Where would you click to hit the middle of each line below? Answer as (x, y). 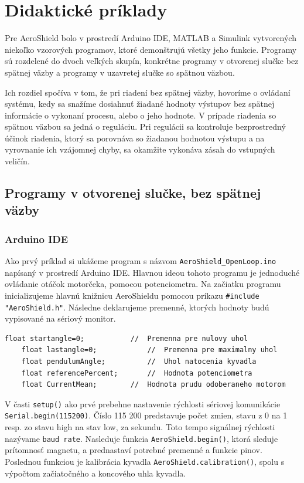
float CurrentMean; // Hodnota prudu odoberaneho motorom (153, 385)
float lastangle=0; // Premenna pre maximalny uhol (149, 350)
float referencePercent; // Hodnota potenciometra (137, 373)
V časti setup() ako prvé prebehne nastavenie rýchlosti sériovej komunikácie (143, 403)
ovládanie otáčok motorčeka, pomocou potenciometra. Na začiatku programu (143, 284)
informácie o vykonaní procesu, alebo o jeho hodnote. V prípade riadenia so (141, 115)
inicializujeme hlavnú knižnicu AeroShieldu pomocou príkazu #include (132, 295)
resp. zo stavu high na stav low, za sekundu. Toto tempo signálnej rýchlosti (140, 427)
